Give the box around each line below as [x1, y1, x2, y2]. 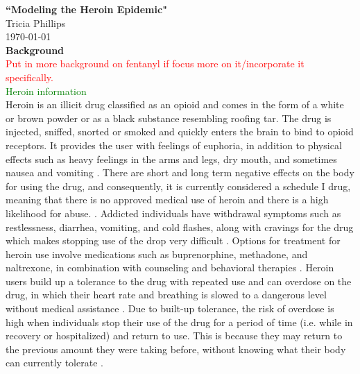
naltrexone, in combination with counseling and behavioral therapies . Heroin [6, 260, 334, 275]
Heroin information [6, 83, 87, 98]
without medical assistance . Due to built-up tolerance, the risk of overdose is [6, 301, 334, 316]
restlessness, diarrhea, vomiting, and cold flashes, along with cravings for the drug [6, 219, 354, 234]
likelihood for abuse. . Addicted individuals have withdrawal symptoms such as [6, 205, 341, 220]
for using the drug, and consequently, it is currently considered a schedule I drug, [6, 178, 351, 193]
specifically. [6, 69, 53, 84]
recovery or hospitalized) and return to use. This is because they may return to [6, 328, 343, 343]
